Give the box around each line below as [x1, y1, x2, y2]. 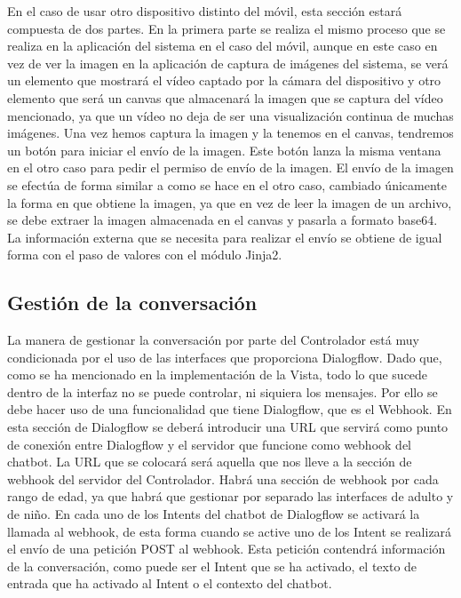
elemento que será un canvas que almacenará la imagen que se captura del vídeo [7, 88, 443, 107]
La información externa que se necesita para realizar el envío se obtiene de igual [7, 227, 442, 246]
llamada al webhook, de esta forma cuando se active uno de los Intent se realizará [7, 522, 452, 540]
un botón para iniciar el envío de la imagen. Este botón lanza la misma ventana [7, 140, 441, 159]
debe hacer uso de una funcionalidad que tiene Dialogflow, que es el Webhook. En [7, 400, 452, 419]
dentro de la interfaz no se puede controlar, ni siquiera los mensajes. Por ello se [7, 382, 438, 401]
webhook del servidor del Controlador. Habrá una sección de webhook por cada [7, 469, 439, 488]
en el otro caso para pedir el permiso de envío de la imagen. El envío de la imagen [7, 158, 454, 177]
